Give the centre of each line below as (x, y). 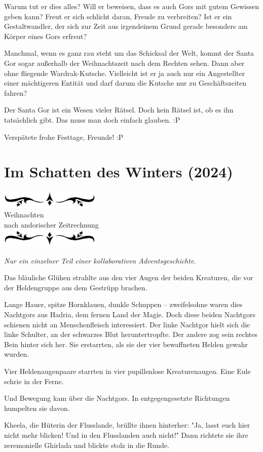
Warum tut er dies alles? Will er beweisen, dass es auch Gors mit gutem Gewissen (132, 6)
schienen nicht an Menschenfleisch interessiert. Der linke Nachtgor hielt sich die (127, 324)
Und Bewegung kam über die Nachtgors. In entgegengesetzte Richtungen (117, 398)
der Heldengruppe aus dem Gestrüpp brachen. (76, 287)
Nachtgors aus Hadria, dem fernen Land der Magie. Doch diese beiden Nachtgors (130, 314)
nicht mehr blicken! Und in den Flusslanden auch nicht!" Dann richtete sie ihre (126, 435)
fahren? (16, 92)
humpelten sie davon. (37, 408)
